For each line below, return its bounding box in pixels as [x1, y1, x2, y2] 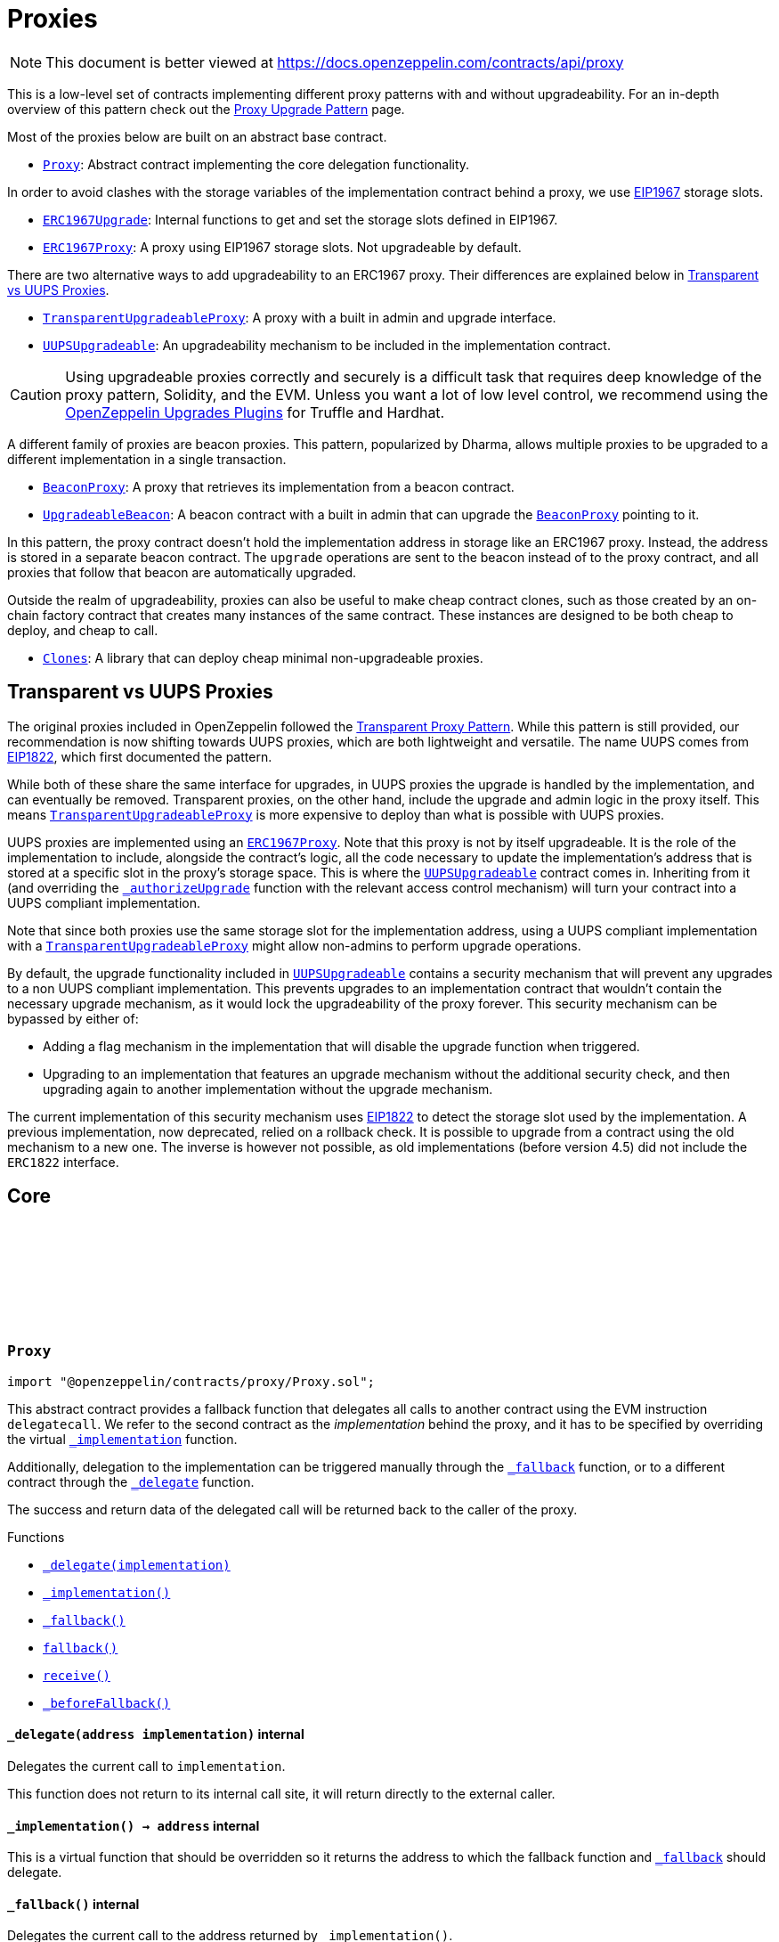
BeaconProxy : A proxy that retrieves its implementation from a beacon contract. [43, 478, 515, 494]
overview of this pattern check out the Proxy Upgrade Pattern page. [7, 101, 405, 117]
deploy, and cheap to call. [7, 622, 158, 638]
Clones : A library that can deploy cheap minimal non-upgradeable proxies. [43, 649, 483, 665]
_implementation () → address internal [7, 1817, 260, 1833]
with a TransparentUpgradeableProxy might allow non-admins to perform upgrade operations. [7, 937, 581, 953]
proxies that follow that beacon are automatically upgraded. [7, 564, 357, 580]
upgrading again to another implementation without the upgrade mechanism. [43, 1081, 493, 1097]
